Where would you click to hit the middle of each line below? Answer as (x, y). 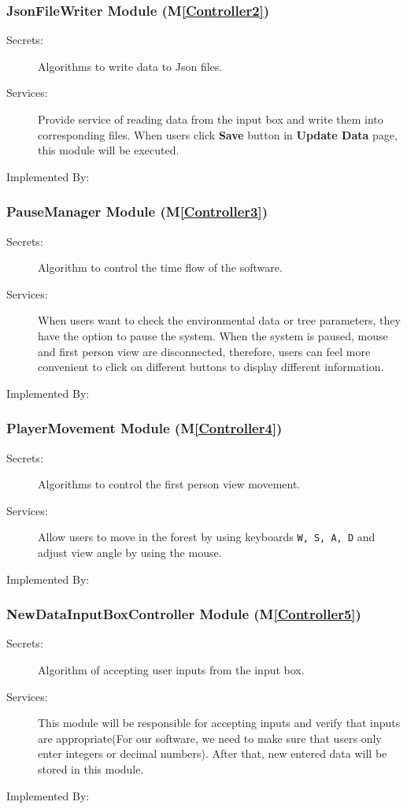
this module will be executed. (109, 150)
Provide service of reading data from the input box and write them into (211, 119)
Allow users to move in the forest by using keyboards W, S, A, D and (207, 537)
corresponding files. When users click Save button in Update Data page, (218, 134)
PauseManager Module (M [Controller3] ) (137, 212)
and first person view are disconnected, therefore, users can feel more (204, 351)
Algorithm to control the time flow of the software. (160, 267)
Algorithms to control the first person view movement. (169, 484)
